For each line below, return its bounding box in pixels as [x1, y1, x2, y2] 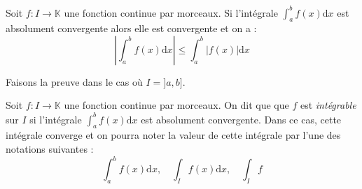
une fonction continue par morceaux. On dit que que [64, 98, 289, 112]
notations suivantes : [6, 141, 94, 156]
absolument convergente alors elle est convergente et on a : [6, 21, 257, 36]
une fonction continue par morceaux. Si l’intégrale [64, 5, 278, 20]
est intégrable [300, 98, 356, 112]
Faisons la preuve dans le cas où [6, 74, 143, 89]
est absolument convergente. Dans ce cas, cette [141, 112, 342, 126]
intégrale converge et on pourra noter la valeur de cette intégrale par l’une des [6, 128, 341, 142]
